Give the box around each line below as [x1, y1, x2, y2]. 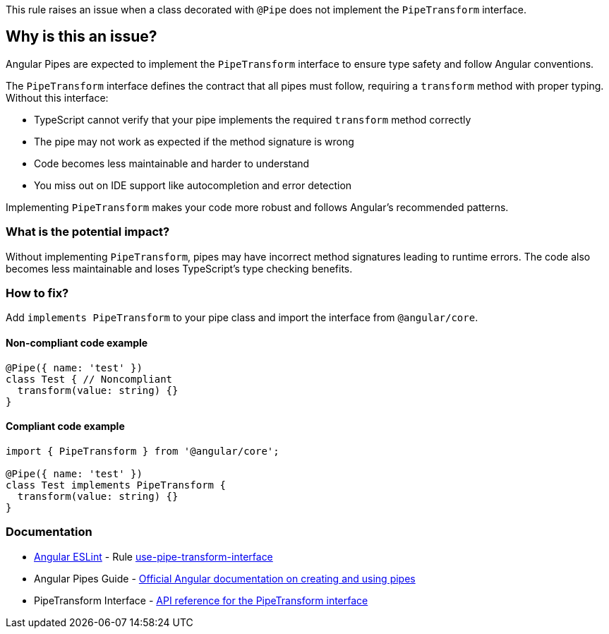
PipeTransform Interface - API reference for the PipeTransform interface [34, 594, 368, 606]
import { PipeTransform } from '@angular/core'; [6, 445, 279, 457]
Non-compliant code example [6, 336, 148, 349]
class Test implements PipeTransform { [6, 479, 226, 491]
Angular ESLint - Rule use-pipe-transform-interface [34, 550, 273, 563]
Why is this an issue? [6, 28, 157, 46]
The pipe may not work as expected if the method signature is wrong [34, 135, 354, 148]
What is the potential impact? [6, 225, 170, 239]
